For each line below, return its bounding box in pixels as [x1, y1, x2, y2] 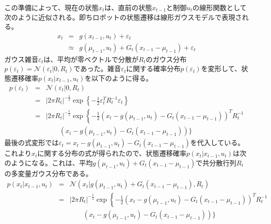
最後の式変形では [4, 137, 59, 148]
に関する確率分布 [126, 63, 181, 74]
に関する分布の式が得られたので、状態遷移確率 [37, 148, 187, 158]
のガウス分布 [145, 54, 187, 64]
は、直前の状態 [104, 2, 152, 12]
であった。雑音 [73, 63, 121, 74]
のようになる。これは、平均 [4, 157, 93, 167]
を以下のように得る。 [84, 73, 153, 83]
